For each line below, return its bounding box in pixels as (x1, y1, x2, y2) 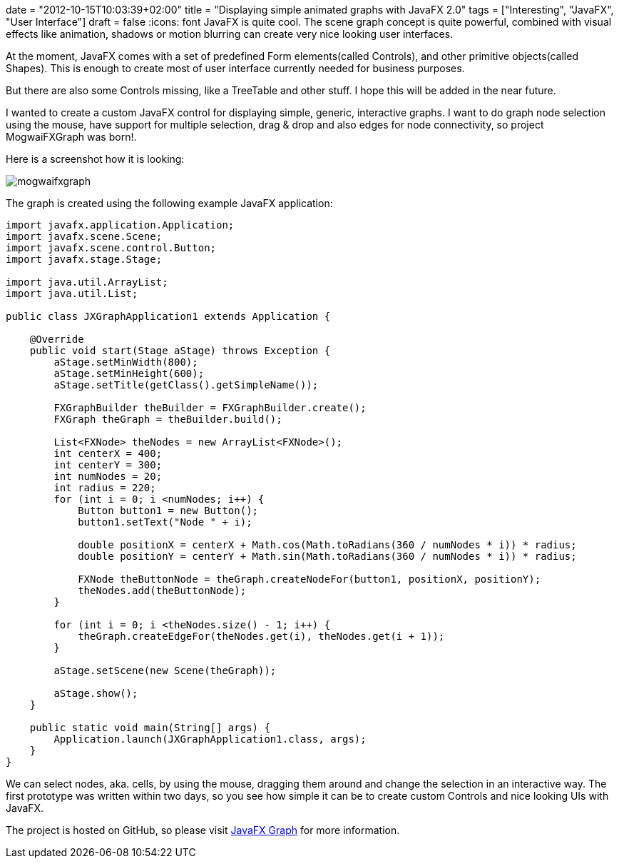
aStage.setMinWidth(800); (53, 356, 198, 368)
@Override (29, 333, 84, 345)
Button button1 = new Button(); (78, 505, 259, 516)
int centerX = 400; (53, 448, 163, 459)
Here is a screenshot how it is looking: (6, 153, 185, 165)
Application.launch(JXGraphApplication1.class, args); (53, 733, 367, 745)
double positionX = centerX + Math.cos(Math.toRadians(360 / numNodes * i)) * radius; (78, 539, 577, 551)
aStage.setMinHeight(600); (53, 368, 205, 379)
